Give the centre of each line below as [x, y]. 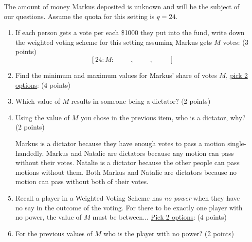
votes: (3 [236, 42]
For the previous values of [54, 233]
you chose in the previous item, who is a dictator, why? [163, 117]
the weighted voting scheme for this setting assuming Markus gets [114, 42]
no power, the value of [48, 217]
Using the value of [42, 117]
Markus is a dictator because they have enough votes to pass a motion [120, 143]
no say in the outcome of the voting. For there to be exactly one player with [129, 207]
